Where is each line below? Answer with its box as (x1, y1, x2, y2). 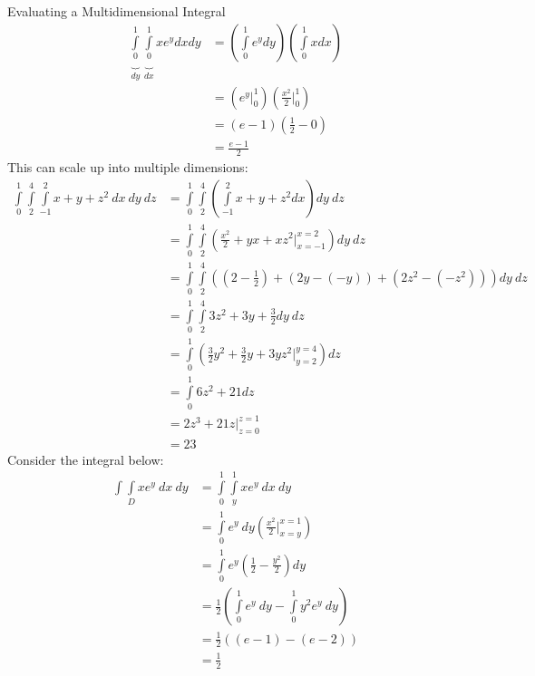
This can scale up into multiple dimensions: (7, 158, 248, 177)
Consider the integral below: (7, 449, 164, 468)
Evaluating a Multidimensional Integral (7, 2, 226, 20)
